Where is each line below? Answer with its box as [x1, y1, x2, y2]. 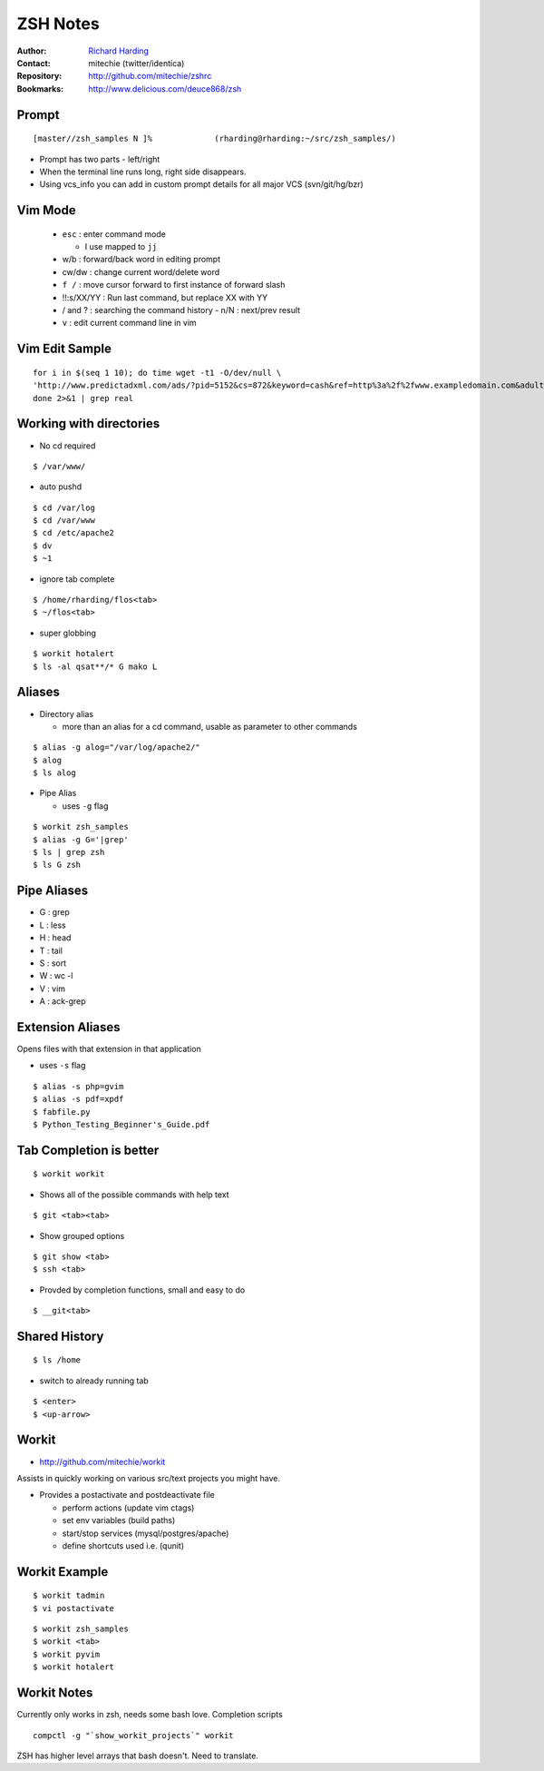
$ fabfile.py [33, 1107, 91, 1117]
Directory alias [39, 708, 94, 719]
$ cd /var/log [33, 502, 95, 513]
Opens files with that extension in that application [16, 1043, 201, 1054]
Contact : [16, 57, 52, 68]
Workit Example [16, 1564, 109, 1579]
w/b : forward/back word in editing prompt [62, 254, 221, 265]
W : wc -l [39, 970, 73, 981]
